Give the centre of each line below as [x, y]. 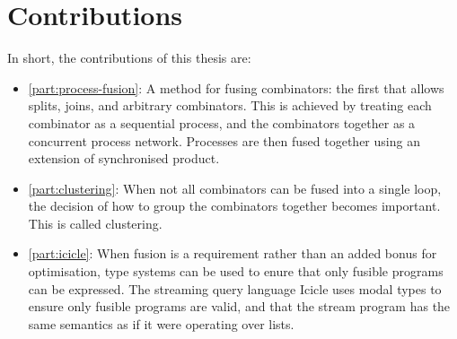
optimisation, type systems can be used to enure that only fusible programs [236, 271]
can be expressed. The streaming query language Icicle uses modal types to [235, 288]
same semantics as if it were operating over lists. [161, 323]
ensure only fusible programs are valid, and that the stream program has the [239, 306]
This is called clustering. [95, 223]
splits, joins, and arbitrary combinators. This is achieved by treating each [230, 105]
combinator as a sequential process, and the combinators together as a [222, 122]
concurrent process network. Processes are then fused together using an [224, 140]
